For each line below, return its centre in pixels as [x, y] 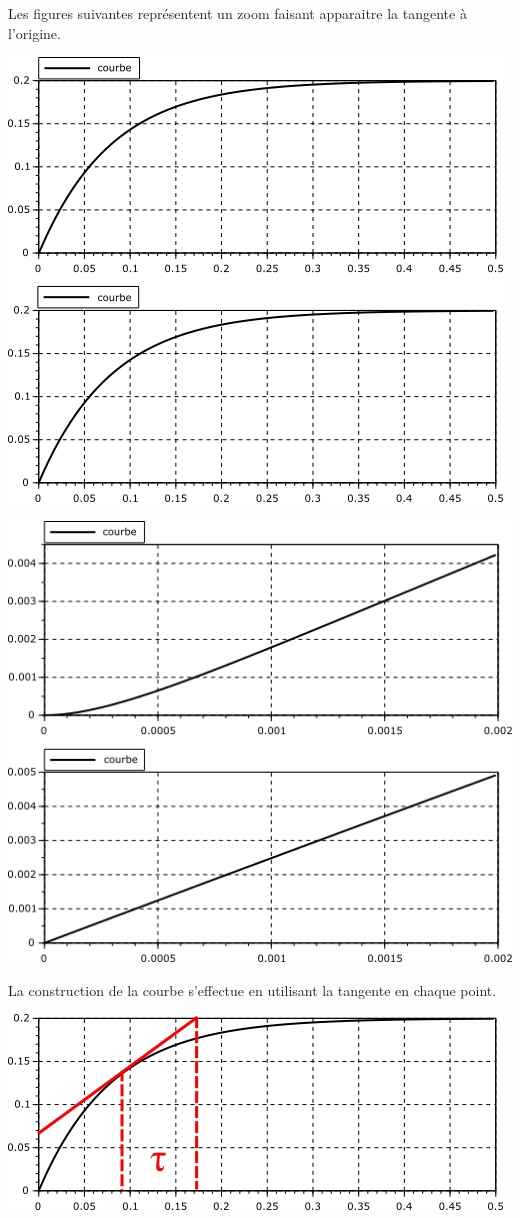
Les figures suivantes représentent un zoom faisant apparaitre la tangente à [237, 13]
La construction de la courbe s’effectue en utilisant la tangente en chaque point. [252, 989]
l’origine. [34, 32]
